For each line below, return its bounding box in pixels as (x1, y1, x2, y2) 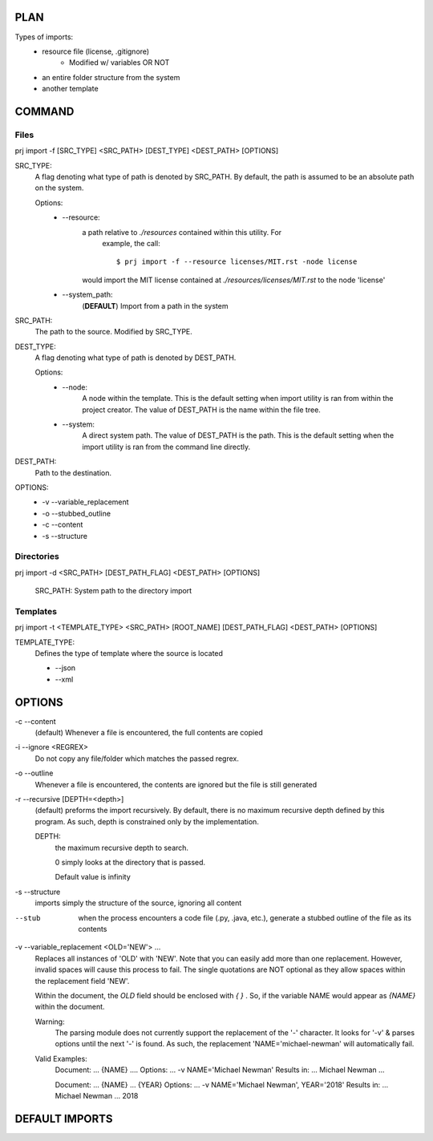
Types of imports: (14, 32, 74, 42)
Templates (14, 605, 58, 617)
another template (42, 84, 99, 94)
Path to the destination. (34, 467, 112, 477)
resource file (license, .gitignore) (42, 47, 150, 56)
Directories (14, 551, 59, 562)
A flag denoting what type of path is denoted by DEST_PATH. (34, 353, 237, 362)
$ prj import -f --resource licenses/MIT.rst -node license (116, 257, 358, 266)
